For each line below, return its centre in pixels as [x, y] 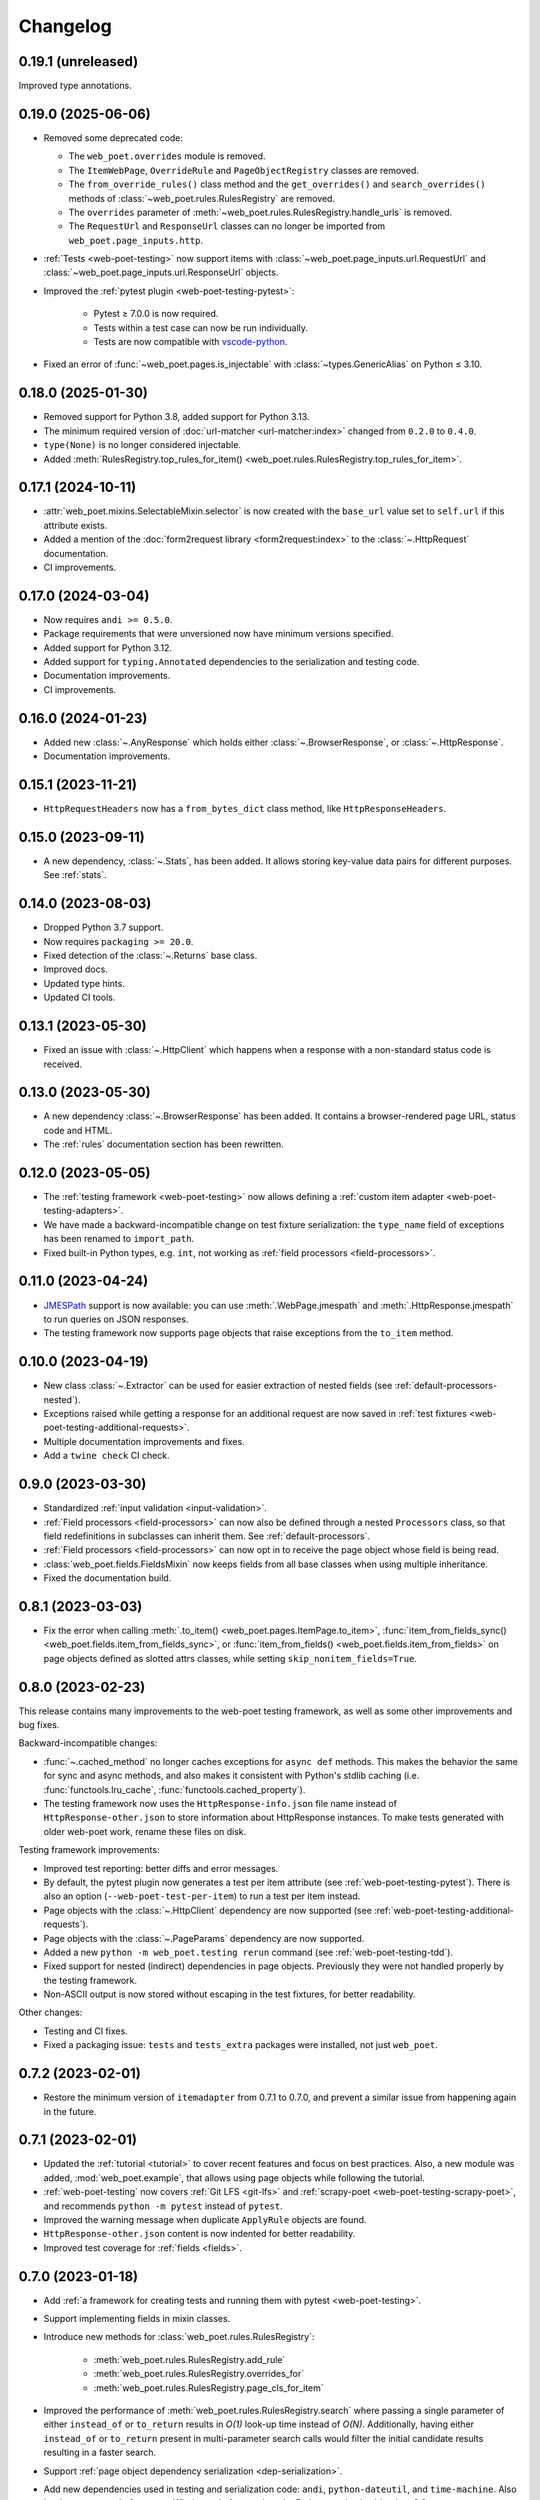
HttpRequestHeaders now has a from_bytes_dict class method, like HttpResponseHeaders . [245, 809]
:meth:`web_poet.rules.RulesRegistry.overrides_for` [199, 2374]
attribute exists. [75, 525]
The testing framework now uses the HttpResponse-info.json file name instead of [220, 1803]
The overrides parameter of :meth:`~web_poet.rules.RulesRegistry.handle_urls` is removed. [260, 212]
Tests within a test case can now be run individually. [201, 327]
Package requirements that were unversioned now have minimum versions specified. [218, 634]
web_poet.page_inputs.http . [136, 240]
